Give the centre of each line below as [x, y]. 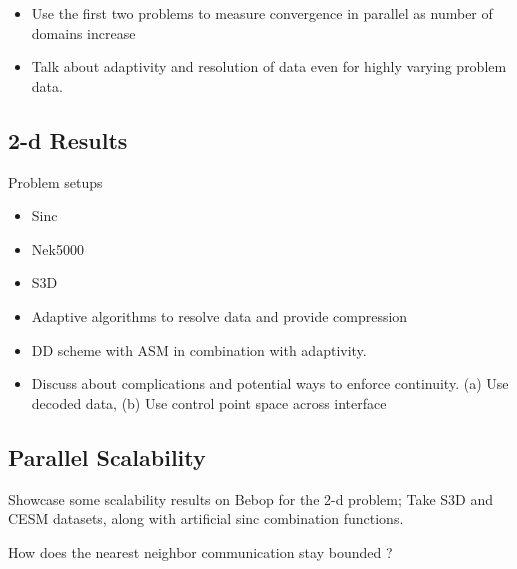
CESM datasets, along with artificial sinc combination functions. [206, 518]
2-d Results [68, 139]
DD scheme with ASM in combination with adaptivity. [199, 349]
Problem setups [55, 181]
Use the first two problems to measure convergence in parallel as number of [262, 13]
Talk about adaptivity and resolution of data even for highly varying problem [269, 66]
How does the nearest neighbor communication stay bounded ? [200, 551]
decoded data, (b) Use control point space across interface [209, 402]
